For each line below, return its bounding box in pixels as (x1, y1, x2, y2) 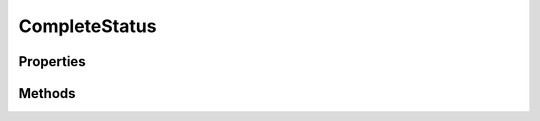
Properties (18, 53, 86, 70)
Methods (18, 85, 76, 102)
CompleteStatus (18, 15, 157, 37)
